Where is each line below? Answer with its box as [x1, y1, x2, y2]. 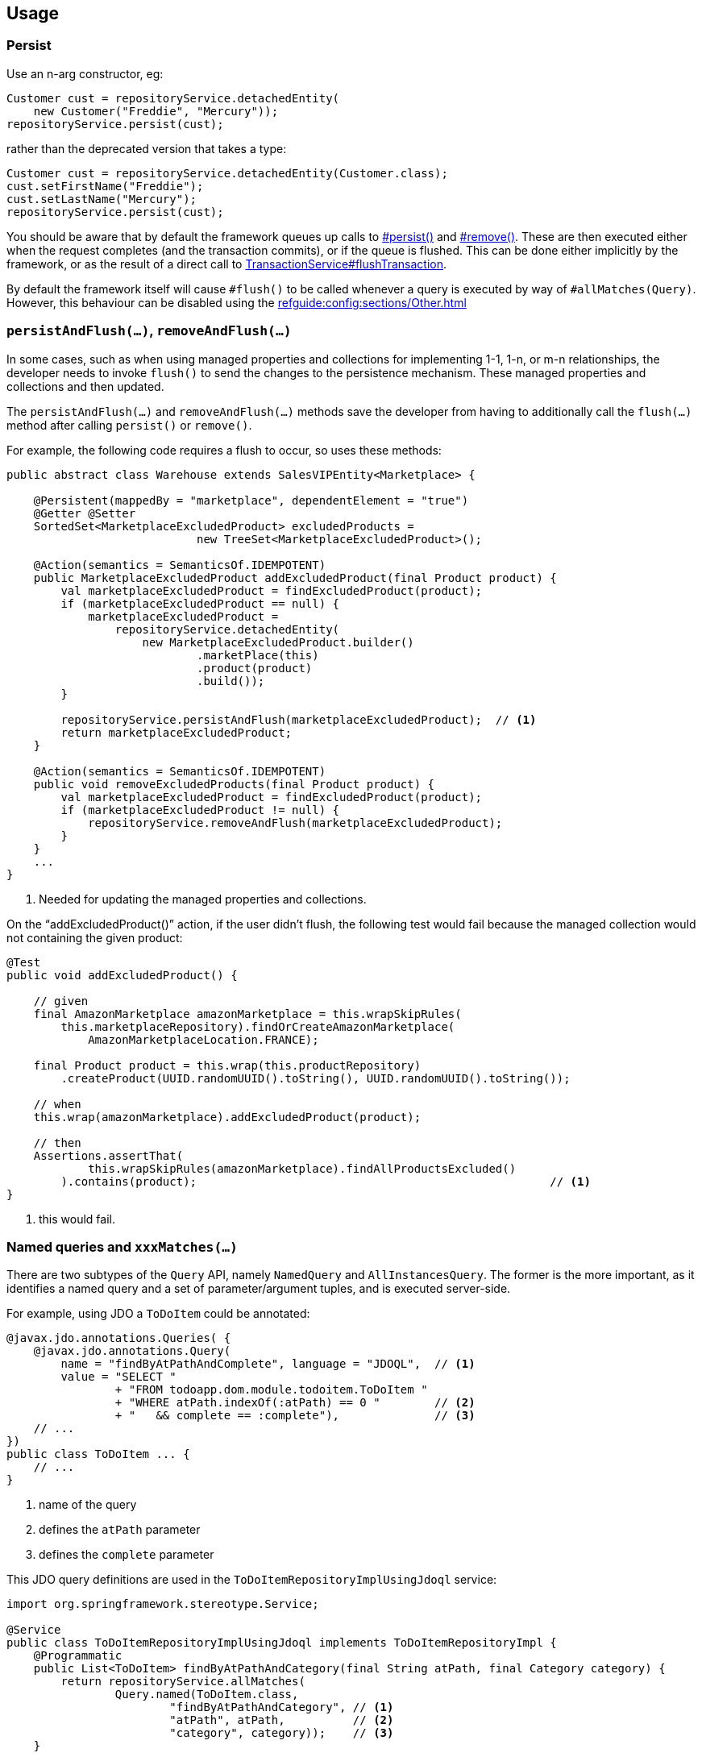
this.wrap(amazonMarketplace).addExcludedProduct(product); [33, 1110, 422, 1124]
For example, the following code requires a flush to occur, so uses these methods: [6, 442, 442, 457]
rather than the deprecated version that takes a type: [6, 141, 287, 156]
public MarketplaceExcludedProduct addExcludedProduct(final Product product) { [33, 571, 557, 584]
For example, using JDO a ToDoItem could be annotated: [6, 1306, 310, 1321]
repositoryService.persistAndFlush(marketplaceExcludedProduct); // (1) [60, 712, 537, 726]
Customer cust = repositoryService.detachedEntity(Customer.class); [6, 166, 448, 180]
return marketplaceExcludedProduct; [60, 725, 293, 739]
